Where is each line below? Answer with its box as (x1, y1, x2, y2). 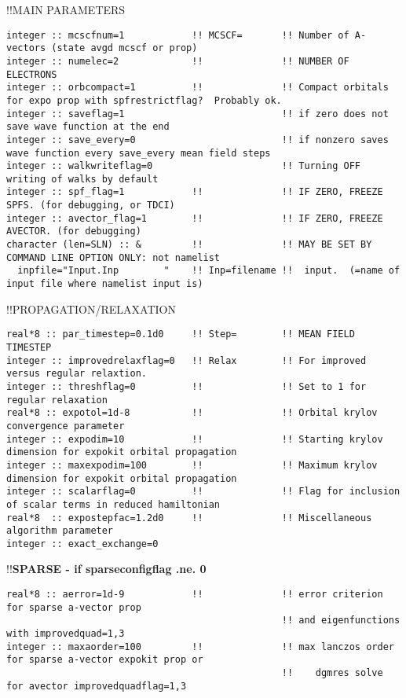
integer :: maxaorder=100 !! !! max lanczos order (6, 641, 394, 652)
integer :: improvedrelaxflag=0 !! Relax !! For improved (6, 355, 367, 366)
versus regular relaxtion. (6, 368, 147, 380)
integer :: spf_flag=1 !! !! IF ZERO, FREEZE (6, 186, 383, 198)
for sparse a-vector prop (6, 601, 141, 613)
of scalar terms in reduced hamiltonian (6, 498, 221, 510)
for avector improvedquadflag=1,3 (6, 680, 187, 692)
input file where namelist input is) (6, 278, 203, 290)
